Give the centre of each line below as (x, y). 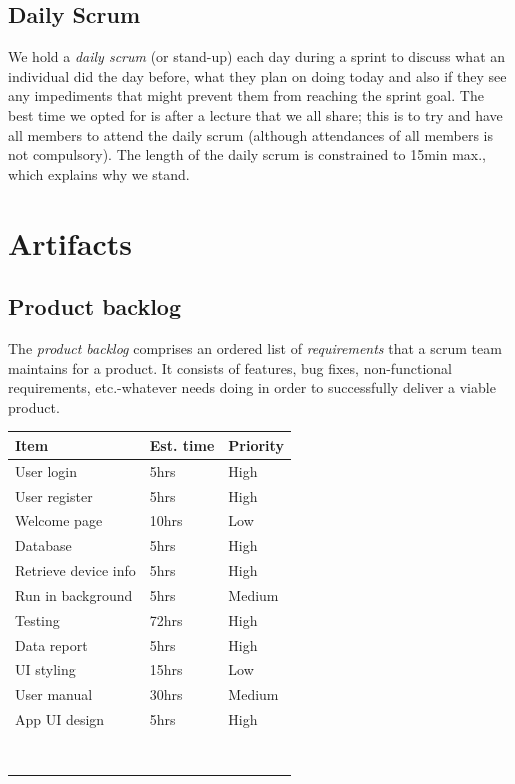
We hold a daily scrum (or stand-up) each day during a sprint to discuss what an (257, 56)
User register (54, 495)
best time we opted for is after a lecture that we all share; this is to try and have (255, 114)
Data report (51, 644)
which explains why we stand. (99, 173)
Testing (37, 619)
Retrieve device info (75, 570)
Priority (256, 444)
